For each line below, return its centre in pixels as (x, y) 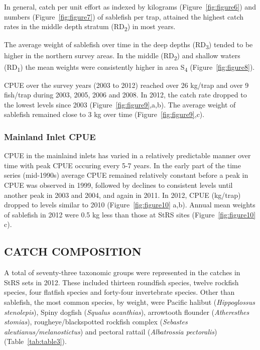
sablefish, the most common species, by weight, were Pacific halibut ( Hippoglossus (129, 302)
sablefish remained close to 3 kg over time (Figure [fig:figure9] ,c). (104, 114)
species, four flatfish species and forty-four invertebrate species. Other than (119, 292)
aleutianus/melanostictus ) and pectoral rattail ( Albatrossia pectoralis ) (111, 331)
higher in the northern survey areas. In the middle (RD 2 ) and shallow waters (122, 56)
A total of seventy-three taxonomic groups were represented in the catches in (122, 272)
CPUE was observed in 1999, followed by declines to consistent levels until (118, 185)
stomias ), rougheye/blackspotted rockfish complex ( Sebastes (96, 322)
